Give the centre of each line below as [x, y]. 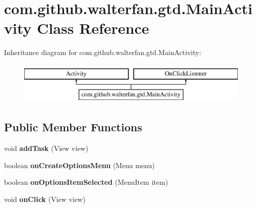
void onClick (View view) [45, 199]
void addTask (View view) [46, 148]
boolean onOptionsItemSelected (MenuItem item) [86, 182]
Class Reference [93, 28]
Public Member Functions [73, 127]
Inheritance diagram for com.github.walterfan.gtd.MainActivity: [103, 52]
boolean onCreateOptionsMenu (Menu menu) [79, 165]
